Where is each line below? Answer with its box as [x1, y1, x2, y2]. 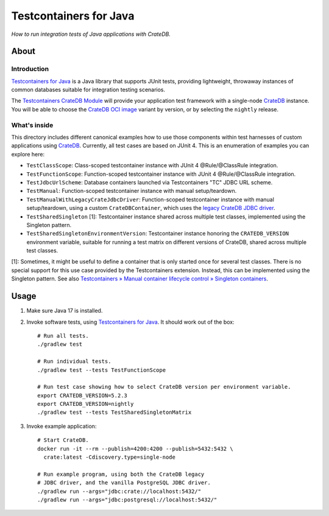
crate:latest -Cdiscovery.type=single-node [43, 454, 176, 461]
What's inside [11, 120, 54, 129]
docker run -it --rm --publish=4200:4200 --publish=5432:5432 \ [37, 445, 234, 452]
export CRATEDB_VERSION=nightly [37, 400, 134, 408]
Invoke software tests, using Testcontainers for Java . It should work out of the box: [26, 318, 235, 326]
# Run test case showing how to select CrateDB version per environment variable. [37, 383, 291, 391]
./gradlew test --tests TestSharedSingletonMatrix [37, 409, 192, 416]
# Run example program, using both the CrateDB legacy [37, 470, 205, 478]
